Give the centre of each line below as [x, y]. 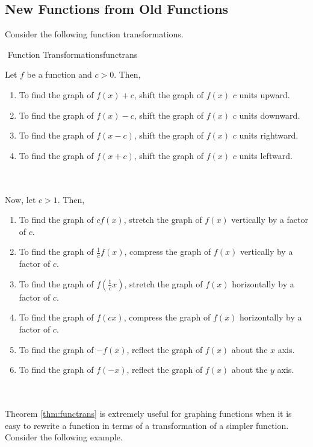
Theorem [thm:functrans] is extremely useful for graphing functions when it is [148, 413]
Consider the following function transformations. [94, 34]
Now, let [20, 199]
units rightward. [269, 135]
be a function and [59, 74]
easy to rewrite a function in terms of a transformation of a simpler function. [147, 425]
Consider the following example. [64, 437]
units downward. [270, 115]
